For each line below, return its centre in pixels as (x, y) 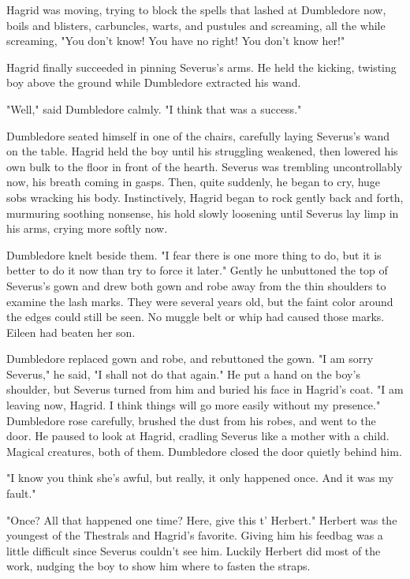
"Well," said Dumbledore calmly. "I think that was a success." (154, 108)
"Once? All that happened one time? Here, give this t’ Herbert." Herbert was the (202, 519)
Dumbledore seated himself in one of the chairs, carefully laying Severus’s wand (198, 135)
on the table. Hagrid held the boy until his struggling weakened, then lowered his (202, 151)
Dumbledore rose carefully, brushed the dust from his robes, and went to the (191, 420)
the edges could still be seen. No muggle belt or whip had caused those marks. (196, 317)
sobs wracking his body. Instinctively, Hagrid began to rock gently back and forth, (205, 197)
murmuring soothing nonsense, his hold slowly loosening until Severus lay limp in (203, 213)
